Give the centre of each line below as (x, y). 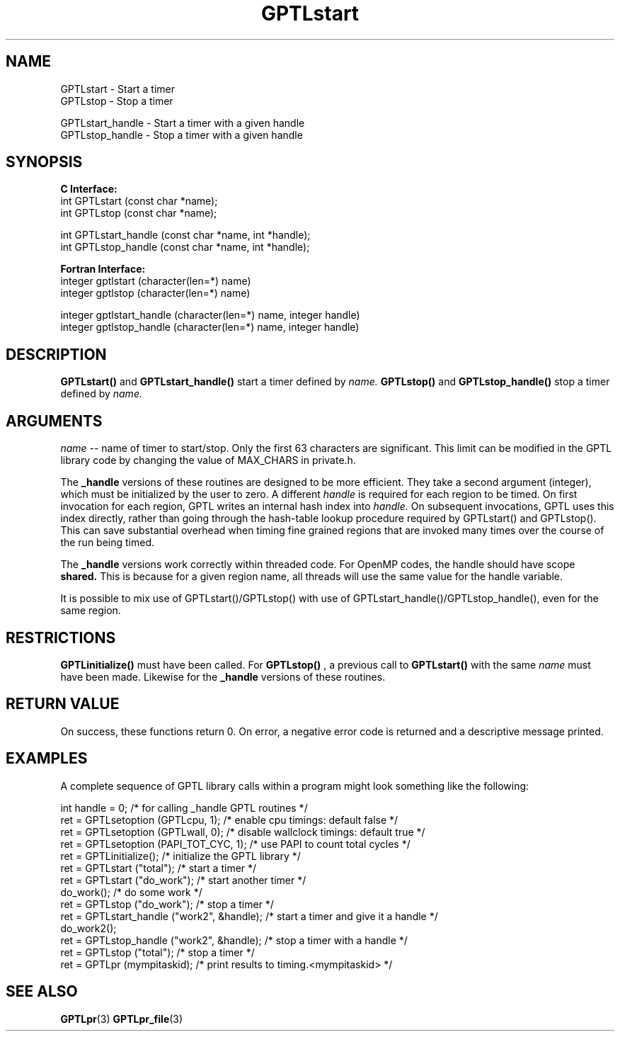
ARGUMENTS (54, 421)
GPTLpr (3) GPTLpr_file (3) (122, 1019)
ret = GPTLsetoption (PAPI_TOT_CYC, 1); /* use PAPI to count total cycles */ (235, 844)
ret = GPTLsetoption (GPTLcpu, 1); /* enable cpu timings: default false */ (229, 820)
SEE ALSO (42, 992)
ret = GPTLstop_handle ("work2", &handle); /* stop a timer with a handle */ (234, 940)
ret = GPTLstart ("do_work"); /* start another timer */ (183, 880)
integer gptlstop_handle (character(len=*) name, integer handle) (210, 327)
